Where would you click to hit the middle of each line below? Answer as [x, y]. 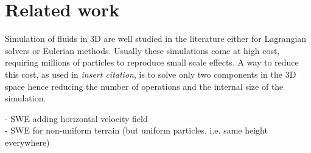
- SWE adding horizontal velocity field [76, 118]
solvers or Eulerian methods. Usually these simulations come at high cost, [142, 50]
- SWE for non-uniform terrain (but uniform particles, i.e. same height [136, 130]
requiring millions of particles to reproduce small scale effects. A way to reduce [152, 62]
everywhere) [27, 142]
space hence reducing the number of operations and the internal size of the [144, 86]
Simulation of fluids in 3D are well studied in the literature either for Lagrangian [156, 39]
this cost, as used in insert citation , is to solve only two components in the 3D [151, 74]
